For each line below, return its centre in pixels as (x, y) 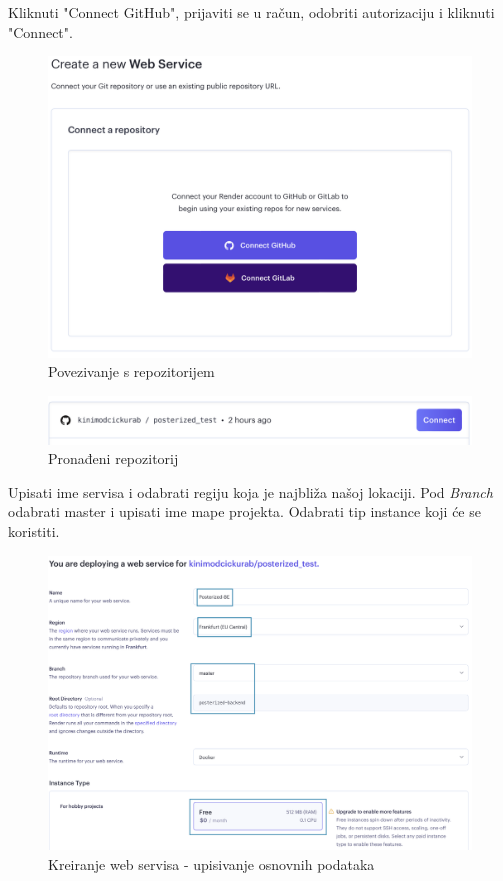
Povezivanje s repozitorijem (131, 371)
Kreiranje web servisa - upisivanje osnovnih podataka (211, 863)
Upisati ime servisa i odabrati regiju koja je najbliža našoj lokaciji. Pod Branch (250, 491)
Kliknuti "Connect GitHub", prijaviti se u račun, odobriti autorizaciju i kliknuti (251, 12)
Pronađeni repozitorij (113, 458)
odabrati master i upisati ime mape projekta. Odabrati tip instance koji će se (244, 511)
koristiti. (34, 531)
